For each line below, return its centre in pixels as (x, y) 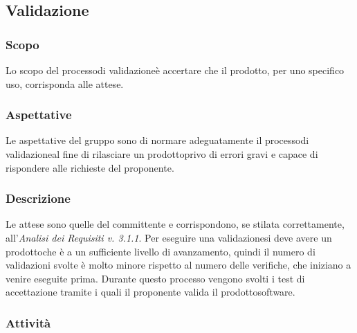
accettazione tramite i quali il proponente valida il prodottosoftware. (150, 292)
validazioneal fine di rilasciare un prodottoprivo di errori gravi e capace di (162, 154)
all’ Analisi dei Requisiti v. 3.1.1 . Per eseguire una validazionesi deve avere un (169, 237)
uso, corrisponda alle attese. (65, 83)
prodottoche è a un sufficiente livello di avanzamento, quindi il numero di (161, 251)
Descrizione (38, 198)
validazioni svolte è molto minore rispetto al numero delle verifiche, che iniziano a (178, 265)
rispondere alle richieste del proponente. (90, 167)
